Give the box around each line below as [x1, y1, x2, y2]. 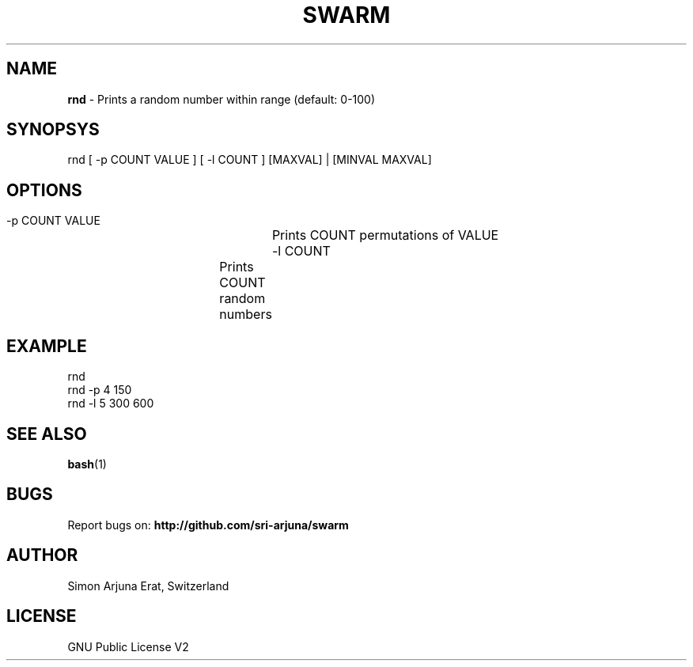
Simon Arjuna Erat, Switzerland [67, 578, 229, 593]
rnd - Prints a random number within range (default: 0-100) [67, 92, 376, 106]
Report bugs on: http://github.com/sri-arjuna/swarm [67, 517, 349, 532]
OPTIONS [6, 180, 82, 200]
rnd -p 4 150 [67, 383, 132, 397]
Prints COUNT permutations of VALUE [271, 227, 499, 244]
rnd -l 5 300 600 [67, 396, 154, 411]
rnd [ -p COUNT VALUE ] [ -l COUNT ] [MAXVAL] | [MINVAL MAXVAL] [67, 153, 432, 167]
